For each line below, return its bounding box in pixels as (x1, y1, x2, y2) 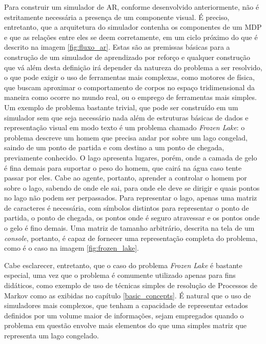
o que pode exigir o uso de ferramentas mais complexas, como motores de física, (4, 72, 255, 83)
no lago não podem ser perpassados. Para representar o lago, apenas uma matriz (4, 192, 257, 203)
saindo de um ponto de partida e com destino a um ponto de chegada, (4, 142, 224, 153)
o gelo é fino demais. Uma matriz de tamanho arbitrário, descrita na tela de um (4, 222, 255, 233)
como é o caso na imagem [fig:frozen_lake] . (4, 242, 139, 253)
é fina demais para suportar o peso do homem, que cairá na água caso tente (4, 162, 242, 173)
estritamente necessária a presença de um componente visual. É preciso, (4, 11, 230, 22)
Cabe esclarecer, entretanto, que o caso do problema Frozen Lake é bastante (4, 259, 242, 270)
